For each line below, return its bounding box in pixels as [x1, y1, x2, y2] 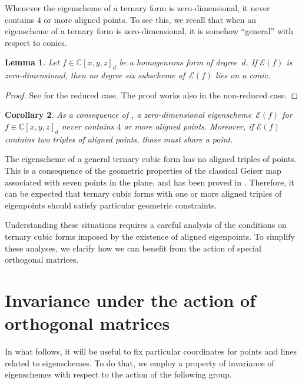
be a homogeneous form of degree [119, 56, 238, 68]
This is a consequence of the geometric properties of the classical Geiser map [5, 164, 281, 176]
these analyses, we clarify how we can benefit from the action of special [5, 241, 261, 254]
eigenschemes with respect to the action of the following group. [5, 368, 232, 380]
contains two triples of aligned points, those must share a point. [5, 133, 233, 145]
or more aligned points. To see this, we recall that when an [44, 13, 257, 25]
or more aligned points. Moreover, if [124, 120, 254, 132]
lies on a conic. [215, 69, 271, 81]
